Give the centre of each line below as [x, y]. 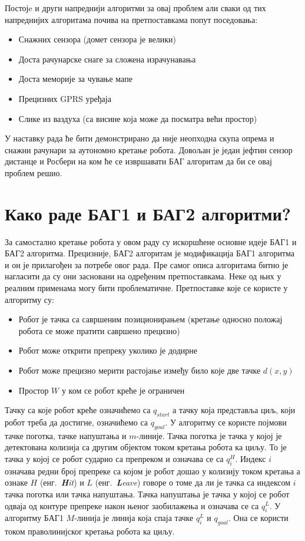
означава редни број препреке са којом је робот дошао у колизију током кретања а [152, 471]
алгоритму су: [29, 299]
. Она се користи [258, 518]
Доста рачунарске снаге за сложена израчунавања [107, 59]
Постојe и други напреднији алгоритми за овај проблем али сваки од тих [135, 8]
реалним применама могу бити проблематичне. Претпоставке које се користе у [146, 288]
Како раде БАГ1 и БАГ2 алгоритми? [148, 213]
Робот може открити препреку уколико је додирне [108, 350]
